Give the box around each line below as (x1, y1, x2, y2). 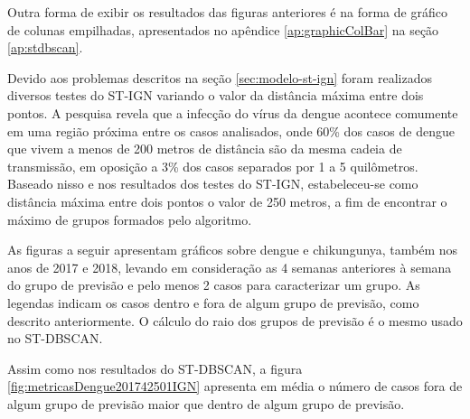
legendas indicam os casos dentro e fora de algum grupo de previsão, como (7, 293, 419, 312)
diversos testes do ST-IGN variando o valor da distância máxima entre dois (7, 86, 424, 105)
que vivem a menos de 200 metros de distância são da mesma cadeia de (7, 139, 402, 158)
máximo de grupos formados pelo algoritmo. (7, 209, 252, 228)
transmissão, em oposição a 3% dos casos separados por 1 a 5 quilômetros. (7, 156, 418, 175)
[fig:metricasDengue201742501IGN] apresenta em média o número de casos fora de (7, 377, 463, 396)
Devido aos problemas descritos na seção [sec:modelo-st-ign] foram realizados (7, 68, 432, 87)
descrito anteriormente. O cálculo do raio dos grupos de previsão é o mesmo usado (7, 311, 463, 330)
